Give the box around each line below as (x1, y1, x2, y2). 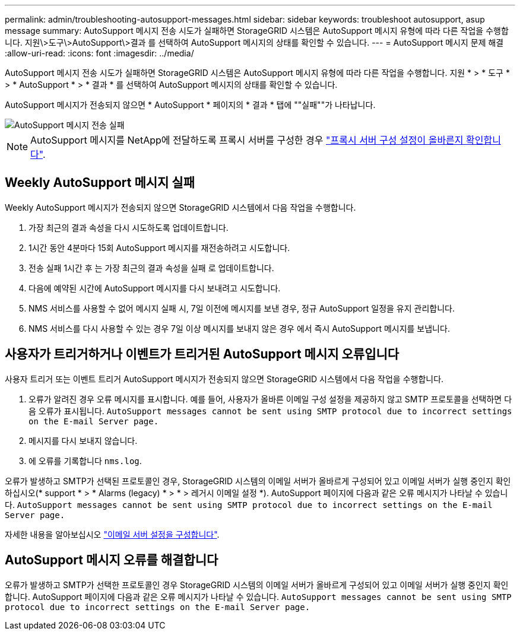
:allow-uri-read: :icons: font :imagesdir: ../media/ (5, 48, 194, 58)
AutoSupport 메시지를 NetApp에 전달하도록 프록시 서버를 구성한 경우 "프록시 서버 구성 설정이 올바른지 (30, 134, 464, 146)
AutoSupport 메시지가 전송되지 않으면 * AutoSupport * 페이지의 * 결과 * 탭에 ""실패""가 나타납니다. (5, 100, 376, 110)
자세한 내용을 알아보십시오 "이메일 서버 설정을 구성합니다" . (5, 529, 220, 539)
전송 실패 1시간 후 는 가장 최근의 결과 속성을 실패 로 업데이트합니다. (28, 262, 274, 273)
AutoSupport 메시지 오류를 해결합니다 (5, 553, 218, 568)
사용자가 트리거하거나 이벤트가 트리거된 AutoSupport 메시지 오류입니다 (5, 347, 399, 362)
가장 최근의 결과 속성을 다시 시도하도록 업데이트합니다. (28, 222, 229, 233)
